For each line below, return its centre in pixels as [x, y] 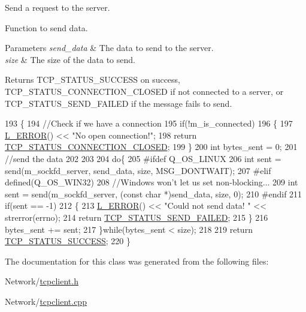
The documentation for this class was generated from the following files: [137, 261]
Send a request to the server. [57, 7]
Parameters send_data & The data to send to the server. [109, 48]
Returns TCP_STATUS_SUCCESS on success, [93, 79]
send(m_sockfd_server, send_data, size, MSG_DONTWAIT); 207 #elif [138, 170]
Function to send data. [46, 27]
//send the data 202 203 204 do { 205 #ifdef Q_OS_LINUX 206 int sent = [143, 158]
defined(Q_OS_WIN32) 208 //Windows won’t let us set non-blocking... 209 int [152, 182]
